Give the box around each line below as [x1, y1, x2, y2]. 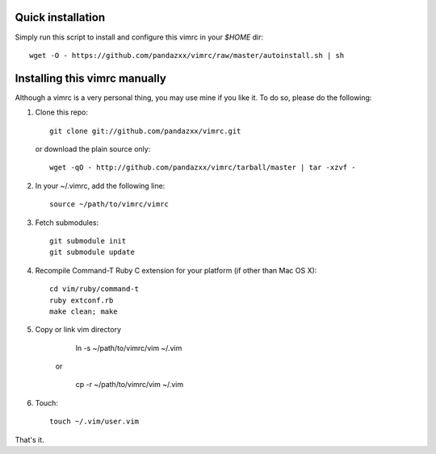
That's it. [15, 435, 44, 444]
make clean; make [49, 306, 118, 316]
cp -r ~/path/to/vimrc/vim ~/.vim [75, 380, 184, 389]
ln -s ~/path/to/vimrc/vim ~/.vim [75, 343, 182, 352]
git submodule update [49, 248, 135, 257]
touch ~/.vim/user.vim [49, 417, 140, 427]
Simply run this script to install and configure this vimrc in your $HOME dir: [15, 32, 264, 42]
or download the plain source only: [35, 144, 151, 153]
